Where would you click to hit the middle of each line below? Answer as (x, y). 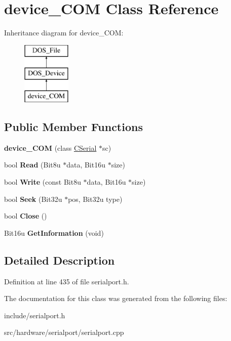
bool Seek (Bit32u (33, 199)
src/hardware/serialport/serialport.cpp (64, 332)
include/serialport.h (35, 315)
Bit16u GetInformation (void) (54, 232)
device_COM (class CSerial (50, 147)
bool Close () (26, 216)
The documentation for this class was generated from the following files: (116, 298)
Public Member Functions (73, 127)
